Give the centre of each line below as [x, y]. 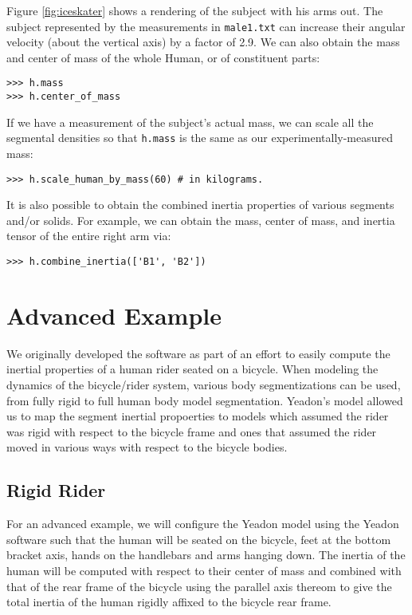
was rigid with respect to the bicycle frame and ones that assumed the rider [192, 431]
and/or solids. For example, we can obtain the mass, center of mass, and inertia [201, 220]
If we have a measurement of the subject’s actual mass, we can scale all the [190, 122]
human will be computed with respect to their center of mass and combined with [204, 570]
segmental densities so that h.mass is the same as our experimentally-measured [200, 138]
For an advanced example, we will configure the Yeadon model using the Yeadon [203, 524]
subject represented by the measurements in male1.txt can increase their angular [206, 26]
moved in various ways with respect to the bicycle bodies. [147, 447]
